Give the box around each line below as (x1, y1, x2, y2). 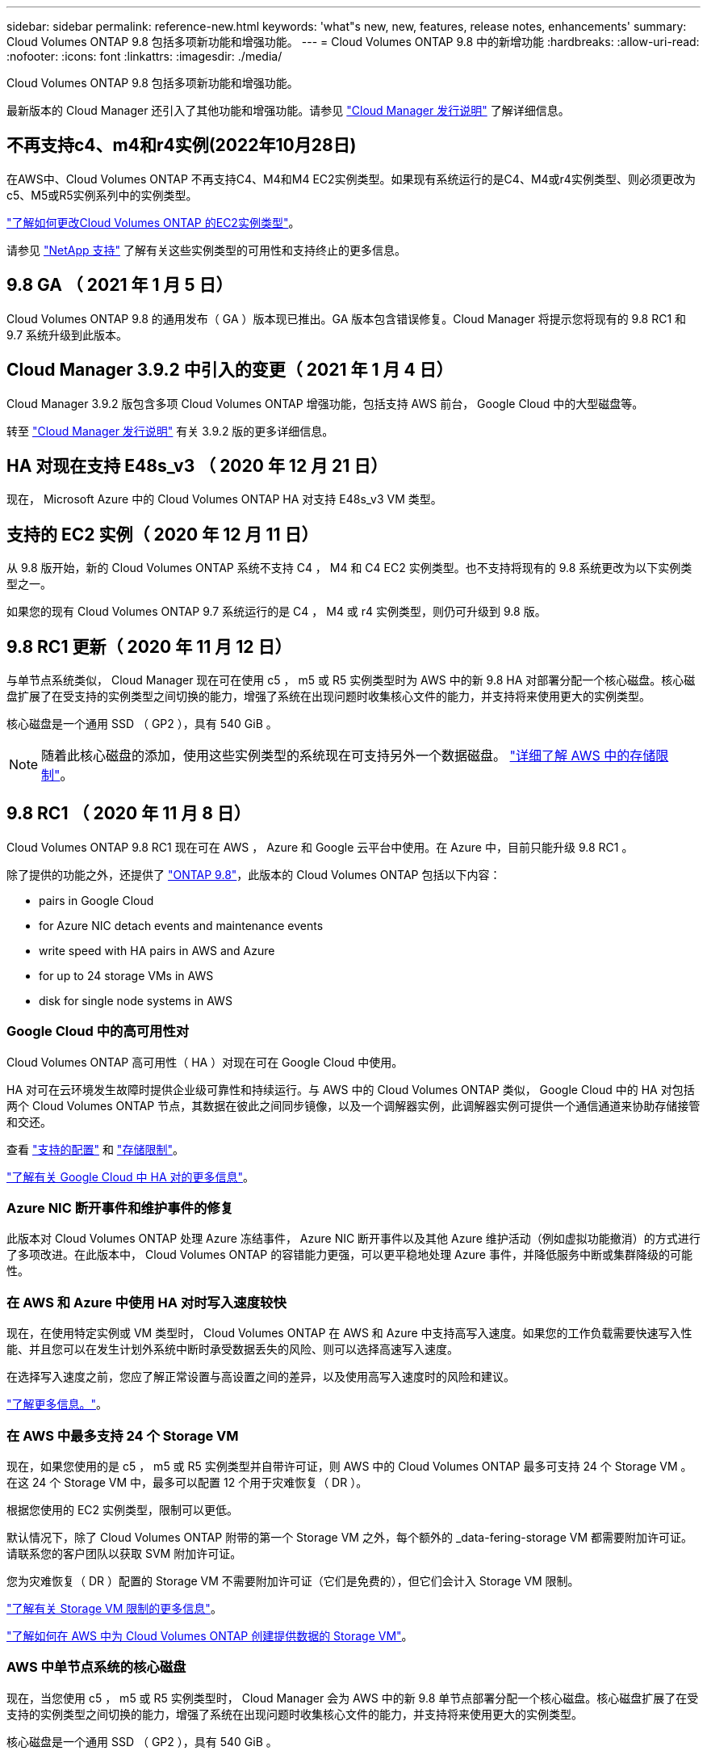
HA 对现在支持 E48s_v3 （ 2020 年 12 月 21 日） (6, 455, 388, 476)
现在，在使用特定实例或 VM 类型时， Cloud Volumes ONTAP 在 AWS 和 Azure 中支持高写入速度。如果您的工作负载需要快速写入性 (6, 1326, 692, 1340)
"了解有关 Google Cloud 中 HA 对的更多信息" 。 (6, 1169, 255, 1184)
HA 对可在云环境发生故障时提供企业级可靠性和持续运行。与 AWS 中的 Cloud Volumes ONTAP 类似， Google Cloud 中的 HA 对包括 (6, 1082, 695, 1096)
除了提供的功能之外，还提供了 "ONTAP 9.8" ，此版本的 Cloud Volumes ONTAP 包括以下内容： (6, 867, 501, 882)
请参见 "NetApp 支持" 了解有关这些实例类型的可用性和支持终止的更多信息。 (6, 242, 406, 257)
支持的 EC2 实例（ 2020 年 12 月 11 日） (6, 524, 319, 545)
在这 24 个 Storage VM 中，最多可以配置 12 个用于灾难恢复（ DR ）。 (6, 1475, 368, 1489)
